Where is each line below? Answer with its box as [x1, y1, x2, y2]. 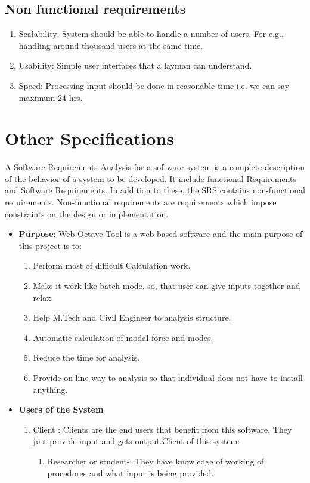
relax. [33, 291, 54, 303]
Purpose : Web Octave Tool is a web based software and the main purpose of [18, 227, 303, 240]
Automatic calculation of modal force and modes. [33, 331, 213, 343]
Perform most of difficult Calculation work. [33, 259, 191, 272]
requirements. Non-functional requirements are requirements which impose [5, 196, 277, 208]
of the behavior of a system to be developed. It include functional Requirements [5, 172, 296, 184]
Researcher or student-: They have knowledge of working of [47, 454, 264, 467]
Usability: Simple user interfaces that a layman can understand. [18, 59, 252, 72]
